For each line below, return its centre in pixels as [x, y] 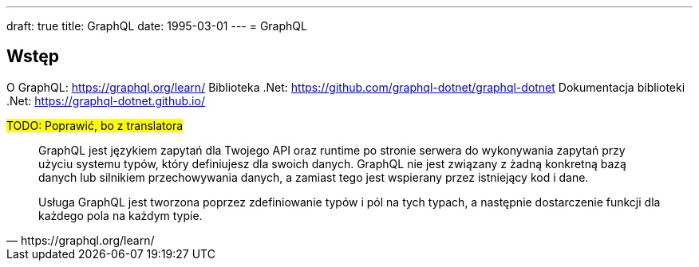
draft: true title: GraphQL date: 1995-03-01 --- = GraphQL [157, 26]
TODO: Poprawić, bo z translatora [95, 125]
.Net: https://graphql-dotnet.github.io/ [106, 100]
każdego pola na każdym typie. [120, 215]
